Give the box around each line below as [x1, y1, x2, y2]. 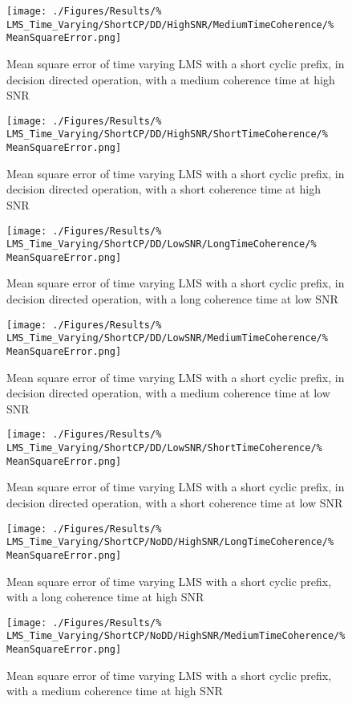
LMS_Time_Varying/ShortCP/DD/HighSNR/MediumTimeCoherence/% [6, 18, 334, 31]
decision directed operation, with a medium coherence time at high [6, 71, 335, 87]
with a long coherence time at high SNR [6, 588, 204, 605]
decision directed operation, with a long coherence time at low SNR [6, 291, 338, 307]
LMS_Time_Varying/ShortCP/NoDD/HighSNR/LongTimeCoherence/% [6, 536, 334, 548]
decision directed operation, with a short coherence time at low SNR [6, 494, 343, 511]
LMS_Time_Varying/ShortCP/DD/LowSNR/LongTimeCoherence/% [6, 238, 317, 250]
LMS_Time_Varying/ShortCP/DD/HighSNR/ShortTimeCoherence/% [6, 128, 328, 140]
